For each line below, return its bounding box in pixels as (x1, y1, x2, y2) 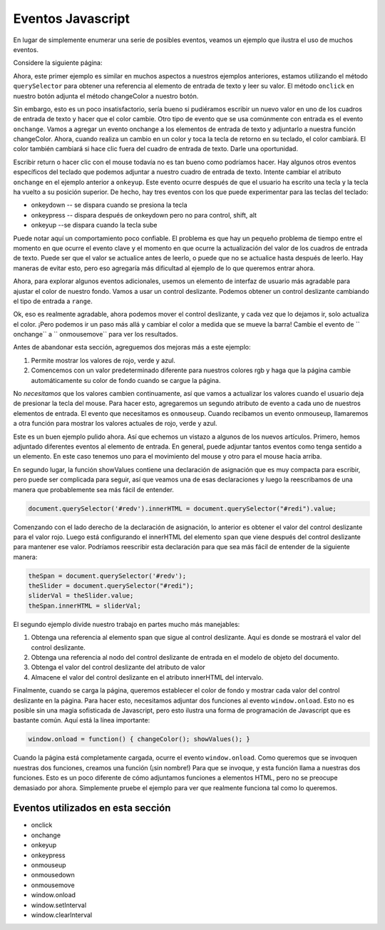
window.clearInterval (31, 910, 93, 919)
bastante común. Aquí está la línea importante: (13, 716, 150, 725)
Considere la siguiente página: (13, 58, 103, 67)
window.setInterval (31, 901, 87, 909)
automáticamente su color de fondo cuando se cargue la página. (31, 376, 221, 384)
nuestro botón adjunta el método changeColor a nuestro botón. (13, 91, 199, 100)
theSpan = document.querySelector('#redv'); (28, 571, 187, 580)
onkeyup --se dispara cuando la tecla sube (31, 221, 158, 230)
